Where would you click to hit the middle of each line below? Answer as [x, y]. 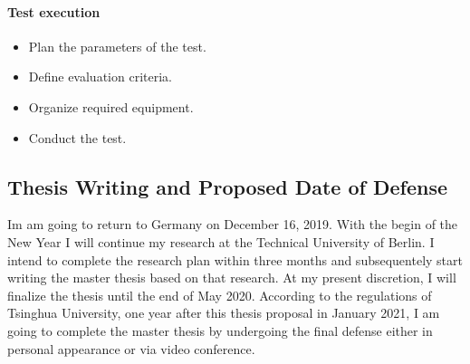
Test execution [54, 11]
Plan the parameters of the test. [117, 46]
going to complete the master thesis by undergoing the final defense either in [220, 330]
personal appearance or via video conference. [131, 348]
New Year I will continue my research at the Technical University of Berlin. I [221, 241]
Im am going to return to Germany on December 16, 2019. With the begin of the [233, 224]
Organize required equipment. [111, 106]
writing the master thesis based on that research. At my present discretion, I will [232, 278]
